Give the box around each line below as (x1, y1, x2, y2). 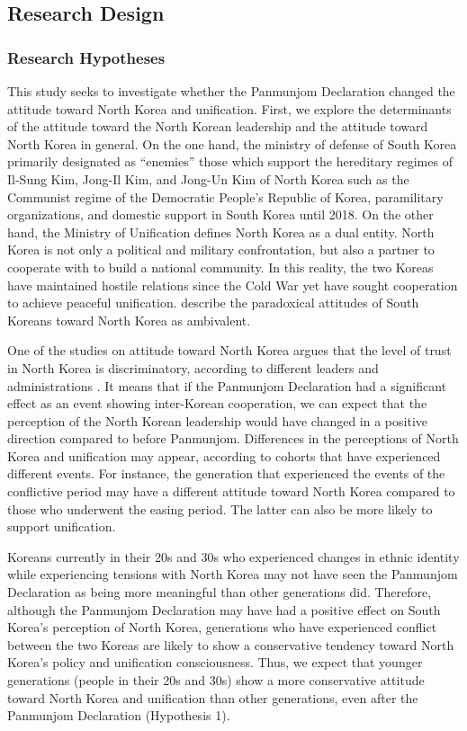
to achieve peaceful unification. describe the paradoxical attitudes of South (7, 293, 419, 312)
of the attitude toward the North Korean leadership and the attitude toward (7, 117, 428, 136)
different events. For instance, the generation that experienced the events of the (7, 464, 445, 483)
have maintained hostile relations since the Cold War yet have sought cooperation (7, 275, 458, 294)
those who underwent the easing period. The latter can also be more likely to (7, 499, 433, 518)
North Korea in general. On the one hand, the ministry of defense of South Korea (7, 134, 457, 153)
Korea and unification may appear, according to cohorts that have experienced (7, 446, 441, 465)
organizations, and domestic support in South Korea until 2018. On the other (7, 205, 434, 224)
